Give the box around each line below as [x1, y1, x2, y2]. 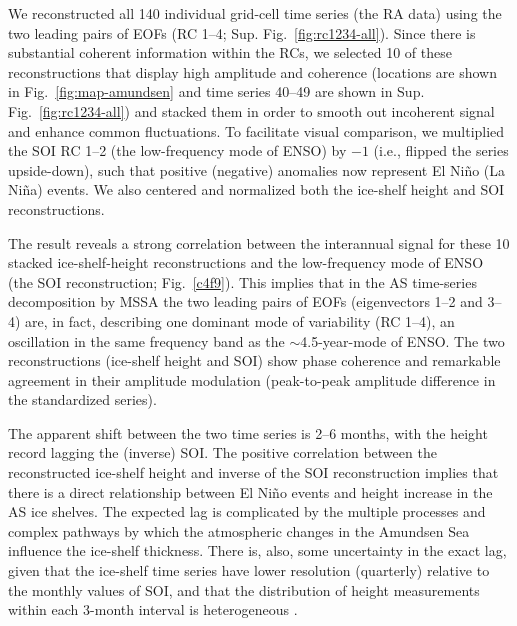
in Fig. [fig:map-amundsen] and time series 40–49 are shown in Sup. [8, 81, 425, 102]
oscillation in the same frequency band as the [8, 330, 285, 351]
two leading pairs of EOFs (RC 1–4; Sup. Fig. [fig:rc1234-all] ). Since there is [8, 22, 476, 43]
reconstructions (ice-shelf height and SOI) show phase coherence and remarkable [8, 350, 501, 371]
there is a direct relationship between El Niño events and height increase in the [8, 481, 493, 502]
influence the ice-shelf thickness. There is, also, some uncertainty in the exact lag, [8, 540, 507, 561]
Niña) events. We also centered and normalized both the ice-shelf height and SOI [8, 179, 505, 200]
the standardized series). [8, 389, 157, 410]
